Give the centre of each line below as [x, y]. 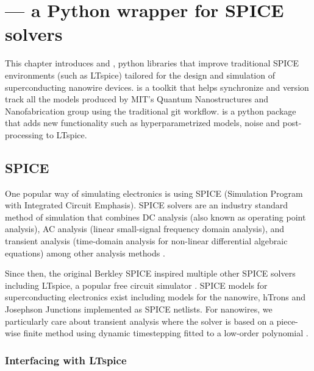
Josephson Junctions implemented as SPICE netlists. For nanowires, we [139, 309]
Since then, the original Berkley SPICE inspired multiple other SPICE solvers [150, 273]
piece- [287, 321]
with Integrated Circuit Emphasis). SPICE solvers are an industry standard [147, 205]
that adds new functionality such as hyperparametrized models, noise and [142, 123]
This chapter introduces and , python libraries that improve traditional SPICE [152, 63]
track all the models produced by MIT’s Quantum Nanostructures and [137, 99]
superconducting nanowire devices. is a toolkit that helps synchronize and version [157, 87]
